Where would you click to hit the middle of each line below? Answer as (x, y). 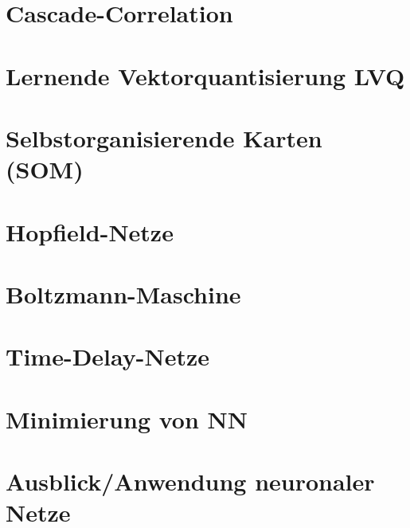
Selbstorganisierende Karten (164, 137)
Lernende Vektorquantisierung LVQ (205, 75)
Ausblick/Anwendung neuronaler (190, 481)
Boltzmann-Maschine (123, 293)
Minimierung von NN (127, 418)
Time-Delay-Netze (108, 356)
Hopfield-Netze (90, 231)
